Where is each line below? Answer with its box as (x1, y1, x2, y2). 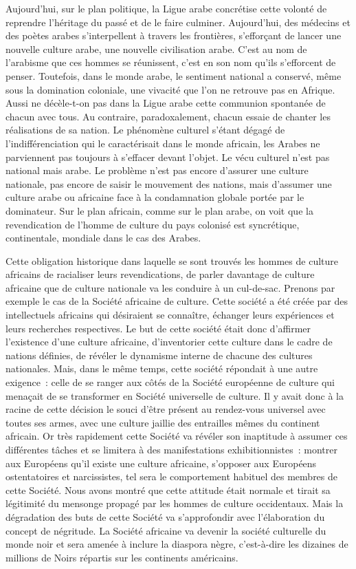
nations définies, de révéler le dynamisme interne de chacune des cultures (5, 347, 313, 362)
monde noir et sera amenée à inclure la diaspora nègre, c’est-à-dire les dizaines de (5, 537, 348, 551)
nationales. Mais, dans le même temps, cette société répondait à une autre (5, 361, 318, 376)
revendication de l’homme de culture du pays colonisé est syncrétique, (5, 217, 300, 231)
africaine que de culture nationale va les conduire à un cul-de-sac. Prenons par (5, 280, 335, 294)
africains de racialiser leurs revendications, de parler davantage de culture (5, 267, 315, 281)
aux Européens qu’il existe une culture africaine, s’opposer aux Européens (5, 455, 317, 470)
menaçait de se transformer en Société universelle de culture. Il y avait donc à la (5, 388, 344, 402)
